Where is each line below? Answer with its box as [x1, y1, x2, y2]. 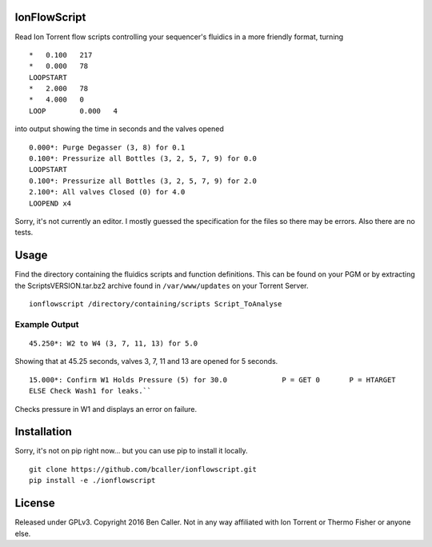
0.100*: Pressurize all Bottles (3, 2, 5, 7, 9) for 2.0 [29, 176, 258, 186]
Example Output [14, 318, 79, 329]
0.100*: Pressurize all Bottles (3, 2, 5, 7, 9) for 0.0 [29, 154, 258, 163]
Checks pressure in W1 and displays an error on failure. [14, 404, 198, 413]
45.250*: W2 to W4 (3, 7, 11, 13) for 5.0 [29, 339, 198, 348]
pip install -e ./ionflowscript [29, 476, 156, 485]
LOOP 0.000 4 [29, 106, 118, 115]
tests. [14, 228, 34, 238]
